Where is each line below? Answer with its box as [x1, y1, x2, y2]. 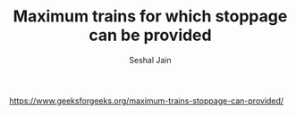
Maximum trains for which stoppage [13, 6, 288, 27]
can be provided [89, 25, 212, 45]
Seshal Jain [129, 54, 172, 65]
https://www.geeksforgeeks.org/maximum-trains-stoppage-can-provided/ [9, 95, 284, 106]
